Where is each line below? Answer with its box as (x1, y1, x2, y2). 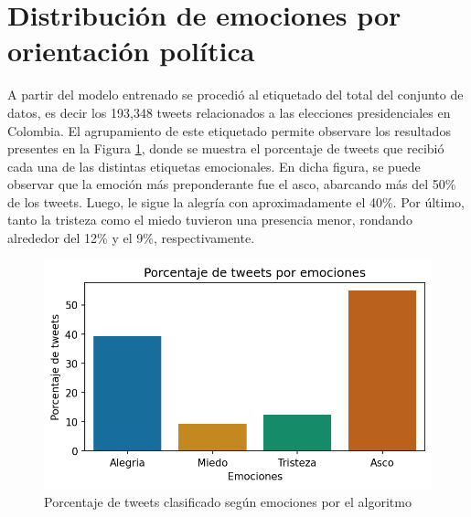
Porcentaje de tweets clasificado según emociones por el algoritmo (44, 491, 412, 511)
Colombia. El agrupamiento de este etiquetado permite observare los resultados (7, 121, 451, 140)
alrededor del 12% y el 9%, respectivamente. (7, 228, 255, 248)
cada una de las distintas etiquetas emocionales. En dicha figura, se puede (7, 156, 421, 175)
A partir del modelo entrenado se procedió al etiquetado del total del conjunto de (7, 85, 464, 104)
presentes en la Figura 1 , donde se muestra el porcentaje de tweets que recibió (7, 139, 444, 158)
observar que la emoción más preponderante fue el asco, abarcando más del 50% (7, 174, 456, 194)
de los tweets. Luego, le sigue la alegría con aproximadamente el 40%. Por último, (7, 192, 466, 211)
